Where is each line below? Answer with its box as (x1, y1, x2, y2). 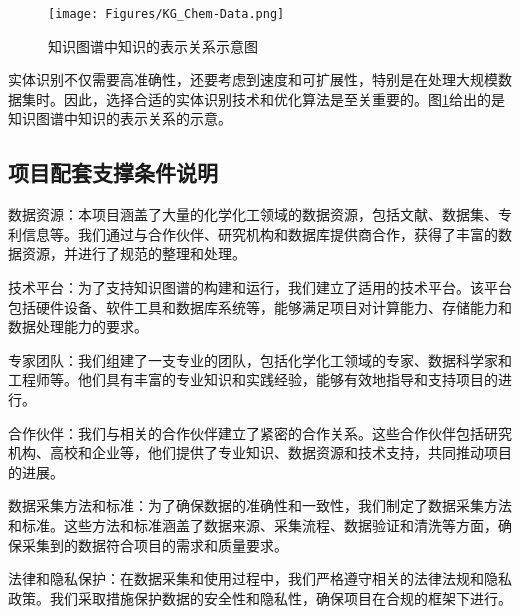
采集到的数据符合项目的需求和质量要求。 (21, 534, 288, 555)
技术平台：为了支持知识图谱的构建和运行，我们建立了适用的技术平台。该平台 (8, 277, 512, 298)
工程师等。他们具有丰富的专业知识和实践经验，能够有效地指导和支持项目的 (8, 369, 498, 390)
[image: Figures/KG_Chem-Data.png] (48, 7, 285, 21)
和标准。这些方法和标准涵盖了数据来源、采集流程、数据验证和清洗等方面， (8, 514, 498, 535)
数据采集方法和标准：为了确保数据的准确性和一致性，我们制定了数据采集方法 (8, 495, 512, 516)
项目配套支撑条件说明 (8, 157, 218, 188)
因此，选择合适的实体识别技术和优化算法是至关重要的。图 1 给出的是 (63, 88, 505, 109)
